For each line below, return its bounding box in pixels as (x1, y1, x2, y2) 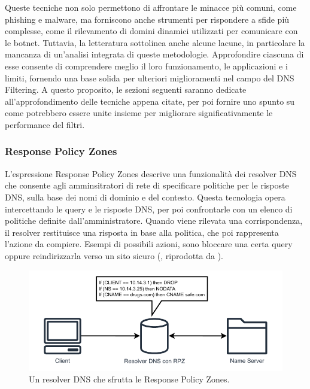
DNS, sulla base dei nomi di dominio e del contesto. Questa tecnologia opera (5, 190, 285, 203)
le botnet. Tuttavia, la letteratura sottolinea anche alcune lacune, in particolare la (5, 36, 305, 48)
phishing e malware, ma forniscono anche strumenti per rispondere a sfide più (5, 13, 290, 25)
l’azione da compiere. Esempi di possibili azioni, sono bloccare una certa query (5, 238, 293, 250)
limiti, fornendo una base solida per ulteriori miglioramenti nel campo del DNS (5, 71, 294, 84)
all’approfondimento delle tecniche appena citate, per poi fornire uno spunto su (5, 95, 295, 107)
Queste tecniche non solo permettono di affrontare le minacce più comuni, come (5, 1, 297, 13)
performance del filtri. (5, 118, 85, 130)
